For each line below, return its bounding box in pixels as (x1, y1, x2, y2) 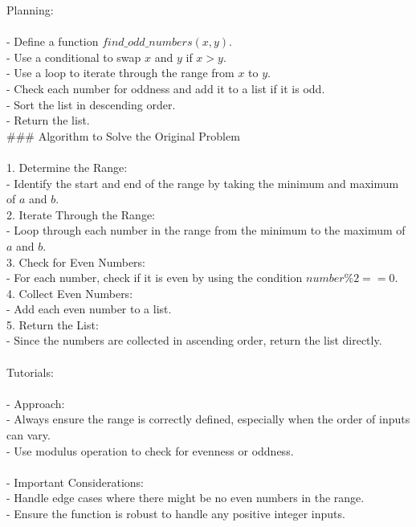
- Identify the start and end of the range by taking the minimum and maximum (6, 174, 399, 191)
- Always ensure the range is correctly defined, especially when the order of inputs (6, 411, 410, 427)
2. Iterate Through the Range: (6, 206, 155, 223)
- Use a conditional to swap (6, 48, 141, 65)
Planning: (6, 2, 54, 18)
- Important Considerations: (6, 473, 144, 490)
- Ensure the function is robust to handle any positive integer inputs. (6, 505, 345, 521)
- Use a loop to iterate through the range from (6, 64, 235, 81)
